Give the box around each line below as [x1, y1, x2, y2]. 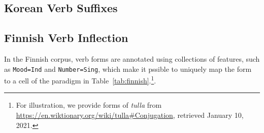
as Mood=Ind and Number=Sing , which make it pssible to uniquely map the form [4, 63, 252, 74]
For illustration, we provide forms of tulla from [16, 100, 162, 110]
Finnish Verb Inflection [4, 30, 128, 46]
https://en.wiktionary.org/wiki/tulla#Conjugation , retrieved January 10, [16, 110, 244, 120]
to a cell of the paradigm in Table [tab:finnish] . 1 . [4, 74, 156, 85]
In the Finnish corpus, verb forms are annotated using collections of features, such [4, 53, 260, 64]
